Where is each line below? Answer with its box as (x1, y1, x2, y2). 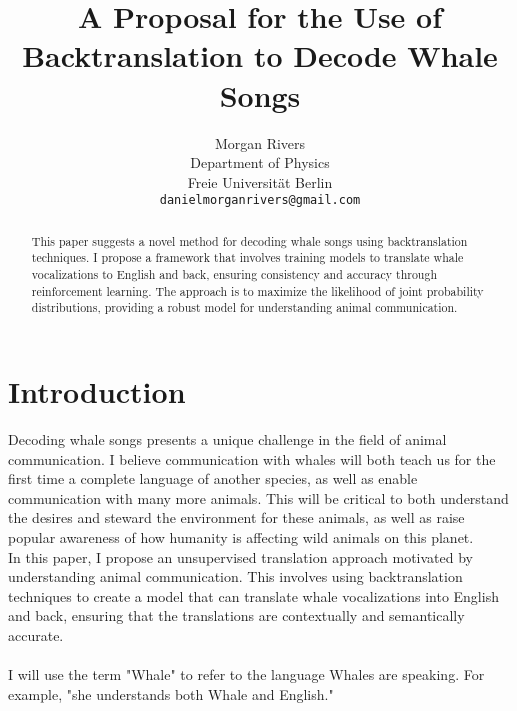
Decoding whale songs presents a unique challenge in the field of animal (8, 428, 447, 449)
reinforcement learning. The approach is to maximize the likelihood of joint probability (31, 282, 484, 299)
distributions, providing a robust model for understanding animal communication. (31, 299, 458, 316)
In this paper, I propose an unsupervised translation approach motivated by (8, 546, 473, 567)
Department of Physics (190, 152, 330, 173)
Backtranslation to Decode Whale (22, 35, 498, 76)
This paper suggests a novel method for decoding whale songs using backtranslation (31, 232, 468, 249)
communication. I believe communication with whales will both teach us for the (8, 448, 496, 469)
